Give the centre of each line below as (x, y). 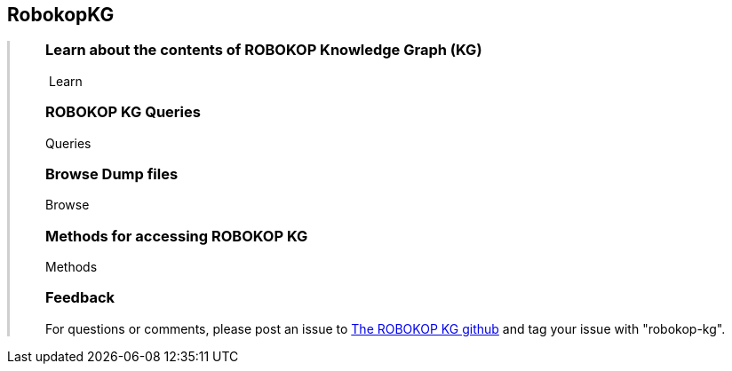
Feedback (80, 298)
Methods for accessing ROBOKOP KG (177, 236)
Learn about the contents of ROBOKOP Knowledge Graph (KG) (264, 50)
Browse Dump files (112, 174)
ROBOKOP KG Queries (123, 112)
